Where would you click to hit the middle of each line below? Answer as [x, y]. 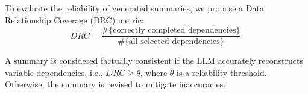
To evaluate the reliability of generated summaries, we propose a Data [134, 8]
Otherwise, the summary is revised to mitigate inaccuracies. [115, 84]
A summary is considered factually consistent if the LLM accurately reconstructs [154, 61]
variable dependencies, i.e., [54, 72]
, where [154, 72]
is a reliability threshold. [222, 72]
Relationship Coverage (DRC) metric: [74, 20]
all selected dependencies [174, 42]
